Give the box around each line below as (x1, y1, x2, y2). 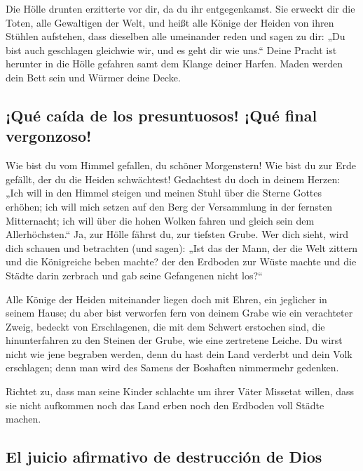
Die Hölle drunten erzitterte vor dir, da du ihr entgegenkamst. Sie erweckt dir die (6, 1, 355, 15)
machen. (6, 411, 41, 426)
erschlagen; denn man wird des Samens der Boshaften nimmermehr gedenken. (6, 360, 339, 375)
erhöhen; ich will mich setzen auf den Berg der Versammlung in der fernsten (6, 199, 333, 213)
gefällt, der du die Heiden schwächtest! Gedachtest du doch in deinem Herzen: (6, 171, 341, 186)
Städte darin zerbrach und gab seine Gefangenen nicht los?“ (6, 267, 263, 282)
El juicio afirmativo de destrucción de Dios (6, 446, 322, 467)
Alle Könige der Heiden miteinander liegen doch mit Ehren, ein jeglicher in (6, 291, 327, 306)
